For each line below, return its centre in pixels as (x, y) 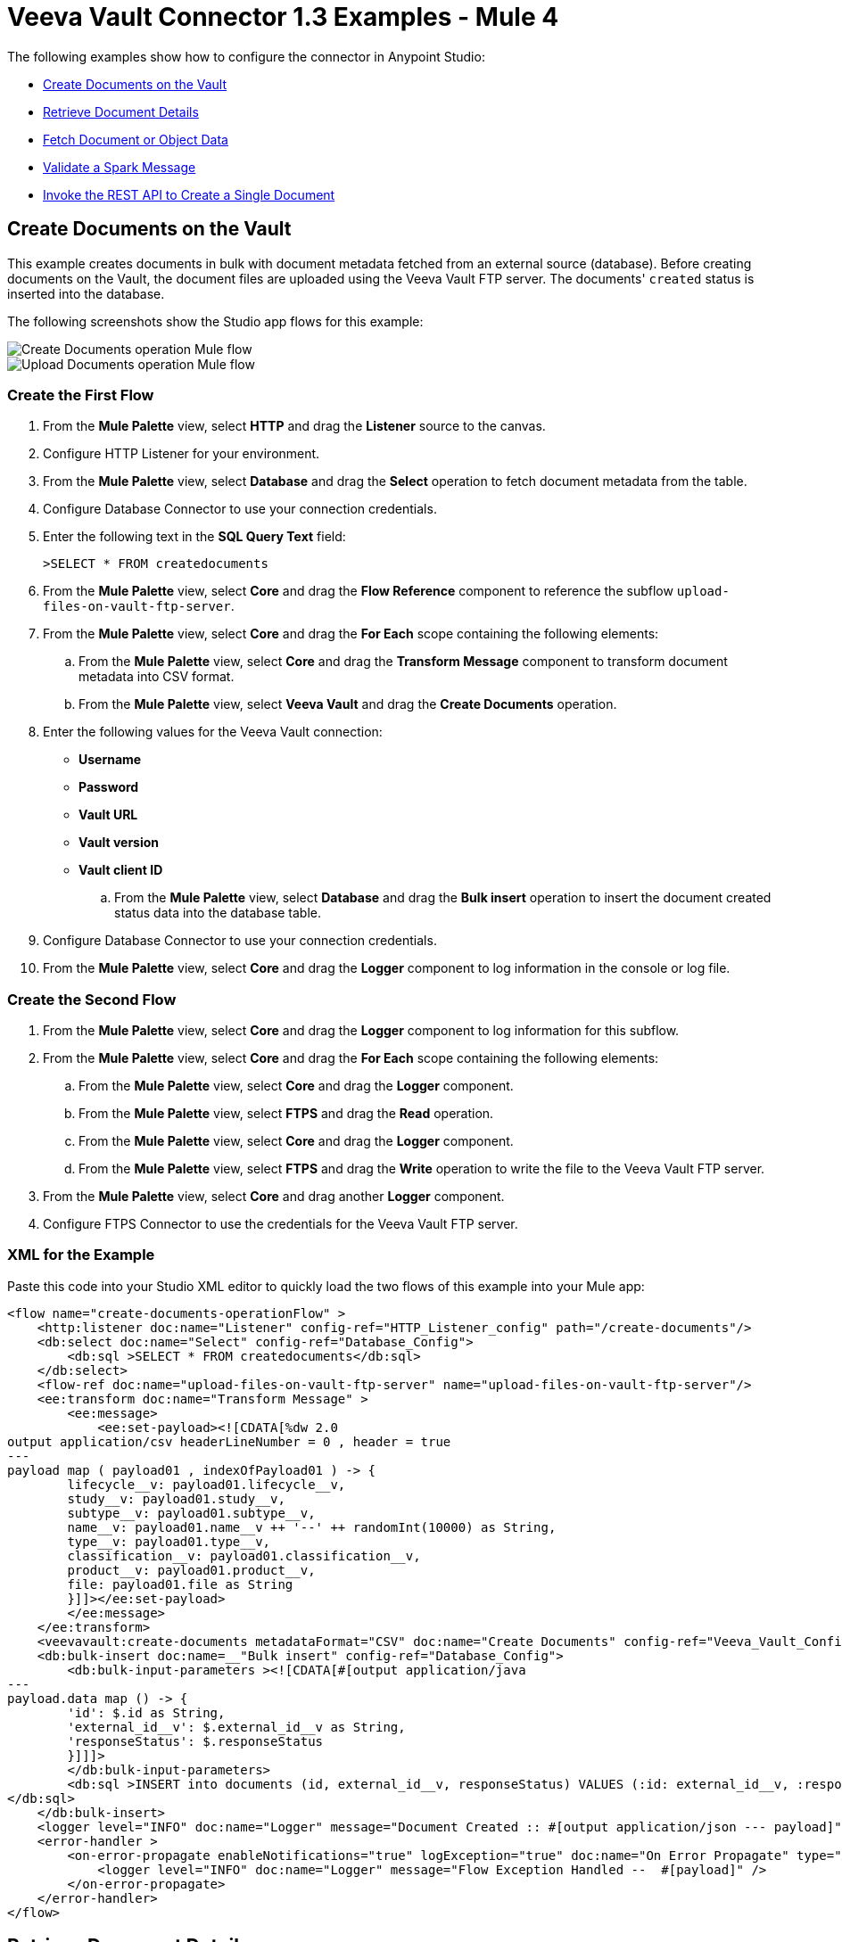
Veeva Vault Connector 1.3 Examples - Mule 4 (283, 17)
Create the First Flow (81, 395)
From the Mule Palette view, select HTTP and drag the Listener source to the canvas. (294, 426)
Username (110, 760)
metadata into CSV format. (157, 677)
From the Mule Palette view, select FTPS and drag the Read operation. (286, 1114)
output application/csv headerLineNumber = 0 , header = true (229, 1441)
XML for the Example (81, 1255)
